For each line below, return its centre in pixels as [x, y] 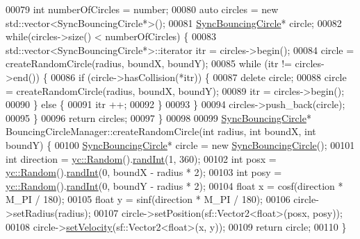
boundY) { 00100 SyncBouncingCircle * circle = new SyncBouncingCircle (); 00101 [180, 144]
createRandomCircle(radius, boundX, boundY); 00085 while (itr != [149, 63]
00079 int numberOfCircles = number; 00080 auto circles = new [142, 9]
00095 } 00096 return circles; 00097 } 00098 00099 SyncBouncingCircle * [158, 117]
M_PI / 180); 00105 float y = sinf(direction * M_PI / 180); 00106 [148, 199]
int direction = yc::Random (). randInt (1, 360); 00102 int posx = [141, 158]
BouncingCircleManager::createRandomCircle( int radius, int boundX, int [161, 131]
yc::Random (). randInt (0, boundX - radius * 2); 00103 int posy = [144, 172]
